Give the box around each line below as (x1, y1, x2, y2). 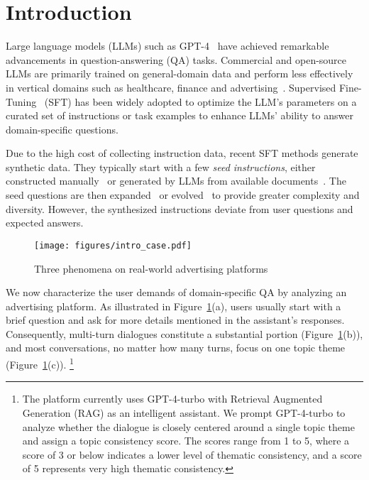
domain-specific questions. (6, 121, 119, 136)
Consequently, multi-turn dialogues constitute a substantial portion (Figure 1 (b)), (6, 326, 363, 341)
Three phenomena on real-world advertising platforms (34, 261, 268, 276)
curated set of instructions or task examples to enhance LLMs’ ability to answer (6, 108, 353, 123)
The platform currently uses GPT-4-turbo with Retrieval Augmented (22, 391, 323, 406)
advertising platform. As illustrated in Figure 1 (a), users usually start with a (6, 298, 341, 313)
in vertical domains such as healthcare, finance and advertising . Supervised (6, 80, 336, 94)
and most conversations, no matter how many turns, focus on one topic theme (6, 340, 346, 355)
